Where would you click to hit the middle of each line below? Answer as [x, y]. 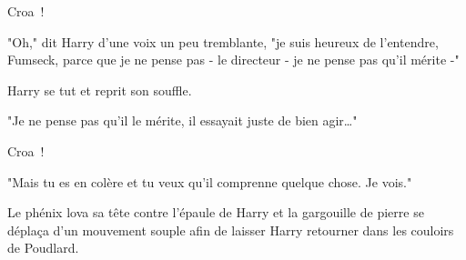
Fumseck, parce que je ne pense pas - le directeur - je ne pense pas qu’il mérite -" [233, 60]
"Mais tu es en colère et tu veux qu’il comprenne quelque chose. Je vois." [210, 181]
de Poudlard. [43, 248]
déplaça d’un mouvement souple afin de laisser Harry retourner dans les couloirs [231, 230]
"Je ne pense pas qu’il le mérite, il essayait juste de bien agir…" [182, 120]
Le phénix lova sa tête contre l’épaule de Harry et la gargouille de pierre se [216, 212]
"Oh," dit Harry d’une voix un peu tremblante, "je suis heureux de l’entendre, [223, 41]
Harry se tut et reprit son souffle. [100, 90]
